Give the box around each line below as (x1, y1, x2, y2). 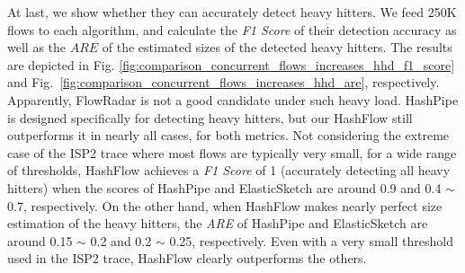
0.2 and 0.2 (90, 231, 152, 250)
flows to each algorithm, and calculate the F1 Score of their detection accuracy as (7, 20, 457, 39)
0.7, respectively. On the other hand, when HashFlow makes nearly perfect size (7, 196, 443, 215)
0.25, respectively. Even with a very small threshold (169, 231, 453, 250)
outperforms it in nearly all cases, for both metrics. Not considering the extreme (7, 126, 450, 145)
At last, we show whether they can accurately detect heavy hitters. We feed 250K (7, 3, 457, 21)
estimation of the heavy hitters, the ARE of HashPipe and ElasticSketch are (7, 214, 428, 233)
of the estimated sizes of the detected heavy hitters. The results (102, 38, 452, 57)
